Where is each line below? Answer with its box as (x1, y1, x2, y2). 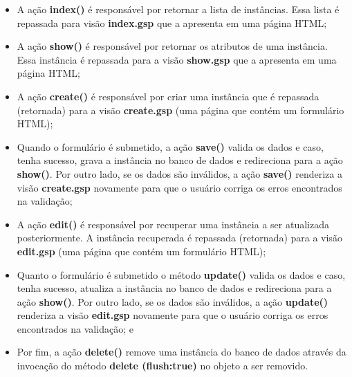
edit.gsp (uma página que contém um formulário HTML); (17, 243, 266, 258)
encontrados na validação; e (17, 321, 133, 335)
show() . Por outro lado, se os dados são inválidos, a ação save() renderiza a (17, 166, 342, 181)
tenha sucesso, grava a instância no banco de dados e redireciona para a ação (17, 153, 343, 167)
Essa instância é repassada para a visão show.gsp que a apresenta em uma (17, 52, 337, 66)
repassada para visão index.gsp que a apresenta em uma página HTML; (17, 15, 327, 30)
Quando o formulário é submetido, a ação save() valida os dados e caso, (17, 139, 324, 154)
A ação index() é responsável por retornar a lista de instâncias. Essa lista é (17, 2, 340, 16)
